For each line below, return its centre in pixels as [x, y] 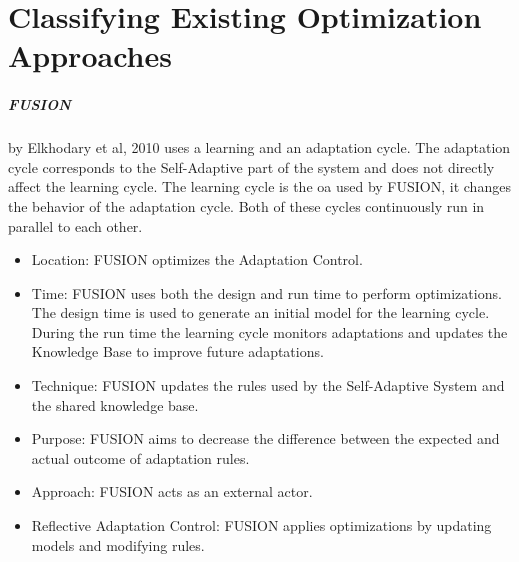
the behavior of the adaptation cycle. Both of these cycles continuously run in [246, 205]
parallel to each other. [75, 225]
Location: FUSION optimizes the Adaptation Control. [197, 259]
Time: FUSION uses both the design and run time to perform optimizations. [266, 292]
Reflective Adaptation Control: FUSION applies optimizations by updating [261, 525]
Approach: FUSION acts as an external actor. [172, 491]
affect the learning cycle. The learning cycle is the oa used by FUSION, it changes [259, 186]
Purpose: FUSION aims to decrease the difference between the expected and [265, 438]
